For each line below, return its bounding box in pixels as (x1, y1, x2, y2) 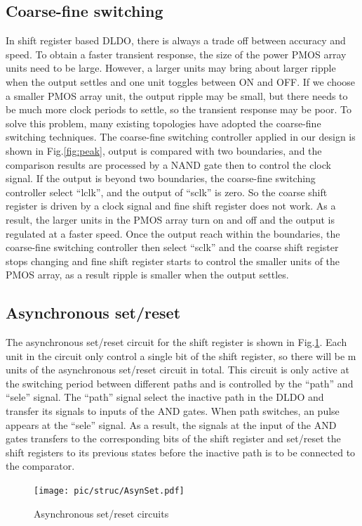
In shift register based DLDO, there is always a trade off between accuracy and (6, 33, 346, 48)
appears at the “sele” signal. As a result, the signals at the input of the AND (6, 417, 337, 432)
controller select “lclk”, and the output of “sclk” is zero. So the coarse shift (6, 184, 328, 199)
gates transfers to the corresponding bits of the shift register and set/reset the (6, 431, 341, 446)
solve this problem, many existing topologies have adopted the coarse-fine (6, 115, 321, 130)
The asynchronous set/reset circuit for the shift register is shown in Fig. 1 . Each (6, 335, 347, 349)
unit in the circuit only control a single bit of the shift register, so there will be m (6, 348, 356, 363)
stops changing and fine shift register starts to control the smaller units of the (6, 253, 340, 268)
